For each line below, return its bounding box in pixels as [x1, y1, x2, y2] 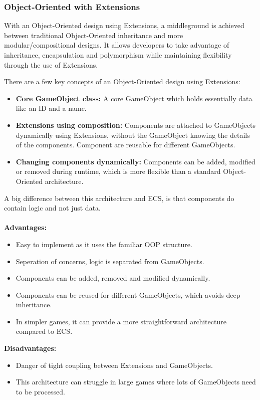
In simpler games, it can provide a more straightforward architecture [16, 316, 226, 326]
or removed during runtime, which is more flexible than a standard [16, 166, 221, 176]
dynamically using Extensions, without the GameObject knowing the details [16, 129, 250, 140]
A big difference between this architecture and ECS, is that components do [4, 192, 234, 203]
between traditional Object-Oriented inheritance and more [4, 30, 183, 40]
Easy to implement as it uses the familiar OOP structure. [16, 239, 192, 249]
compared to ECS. [16, 326, 73, 336]
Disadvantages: [4, 343, 57, 353]
